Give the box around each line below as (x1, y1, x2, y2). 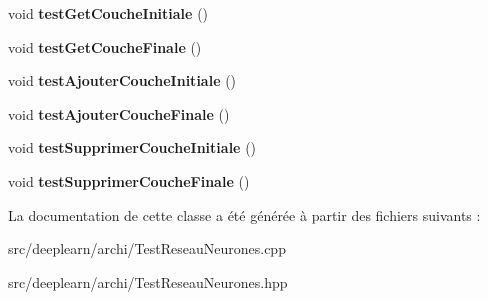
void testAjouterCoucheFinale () (8, 103, 230, 124)
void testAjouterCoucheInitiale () (8, 70, 237, 91)
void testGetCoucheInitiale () (8, 3, 209, 23)
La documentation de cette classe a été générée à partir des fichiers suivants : (8, 204, 481, 225)
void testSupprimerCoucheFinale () (8, 170, 250, 191)
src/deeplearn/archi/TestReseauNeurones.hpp (8, 271, 288, 292)
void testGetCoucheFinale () (8, 36, 202, 57)
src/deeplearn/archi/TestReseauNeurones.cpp (8, 238, 286, 259)
